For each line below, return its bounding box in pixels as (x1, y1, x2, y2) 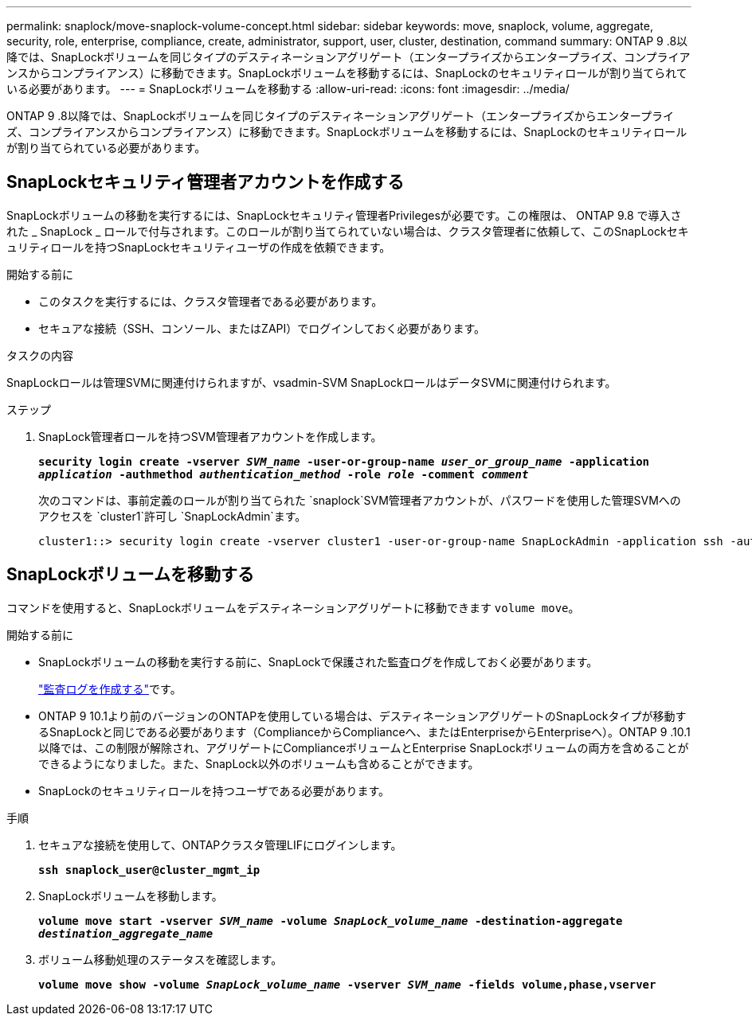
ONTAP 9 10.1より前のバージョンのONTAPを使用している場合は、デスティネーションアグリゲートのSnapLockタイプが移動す (38, 708, 687, 723)
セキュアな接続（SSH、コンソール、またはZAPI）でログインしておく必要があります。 (38, 321, 486, 335)
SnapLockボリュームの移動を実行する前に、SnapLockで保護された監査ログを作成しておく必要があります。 (38, 654, 598, 669)
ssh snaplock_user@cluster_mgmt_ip (38, 863, 260, 876)
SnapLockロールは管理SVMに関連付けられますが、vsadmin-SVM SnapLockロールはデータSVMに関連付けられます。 (6, 375, 617, 389)
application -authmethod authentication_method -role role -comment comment (38, 467, 529, 481)
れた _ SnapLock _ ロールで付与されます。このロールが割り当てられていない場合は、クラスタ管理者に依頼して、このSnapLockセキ (6, 224, 689, 238)
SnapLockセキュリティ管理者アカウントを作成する (6, 172, 405, 193)
